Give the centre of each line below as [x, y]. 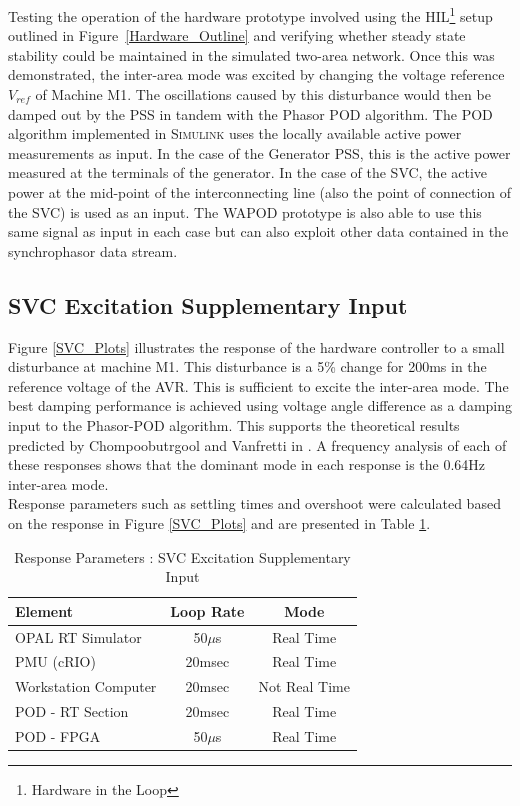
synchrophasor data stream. [93, 250]
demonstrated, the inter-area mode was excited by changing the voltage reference [256, 74]
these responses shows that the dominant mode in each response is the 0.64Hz [247, 464]
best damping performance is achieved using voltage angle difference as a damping [260, 405]
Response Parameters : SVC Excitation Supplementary [182, 556]
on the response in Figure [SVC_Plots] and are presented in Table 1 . [219, 522]
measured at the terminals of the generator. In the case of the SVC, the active [248, 172]
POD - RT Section [72, 711]
